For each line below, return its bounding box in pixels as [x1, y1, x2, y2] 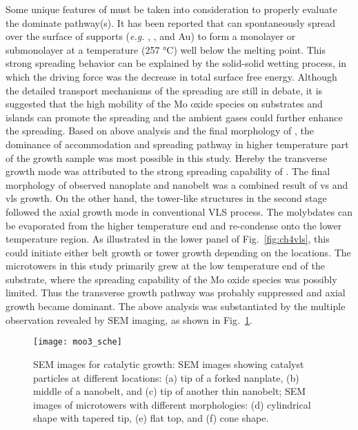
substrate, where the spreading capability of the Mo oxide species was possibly [6, 272, 337, 286]
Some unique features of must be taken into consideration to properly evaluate [6, 2, 337, 16]
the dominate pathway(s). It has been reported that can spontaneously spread [6, 15, 336, 30]
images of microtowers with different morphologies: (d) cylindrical [33, 397, 311, 411]
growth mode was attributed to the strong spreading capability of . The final [6, 164, 330, 178]
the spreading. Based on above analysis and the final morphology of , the [6, 123, 315, 138]
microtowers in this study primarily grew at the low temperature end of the [6, 258, 325, 273]
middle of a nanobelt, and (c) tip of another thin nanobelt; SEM [33, 384, 306, 398]
